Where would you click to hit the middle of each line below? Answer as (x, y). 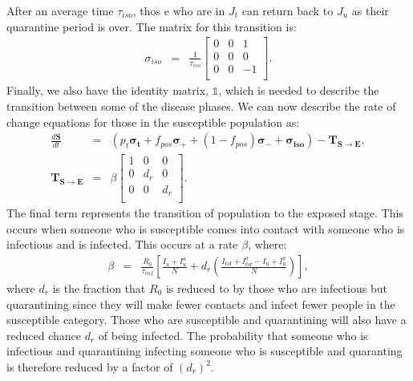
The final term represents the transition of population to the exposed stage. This (205, 213)
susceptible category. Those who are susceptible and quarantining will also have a (206, 320)
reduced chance (44, 335)
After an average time (60, 10)
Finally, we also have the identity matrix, (107, 90)
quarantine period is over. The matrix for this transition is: (152, 26)
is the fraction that (99, 288)
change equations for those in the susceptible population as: (153, 122)
